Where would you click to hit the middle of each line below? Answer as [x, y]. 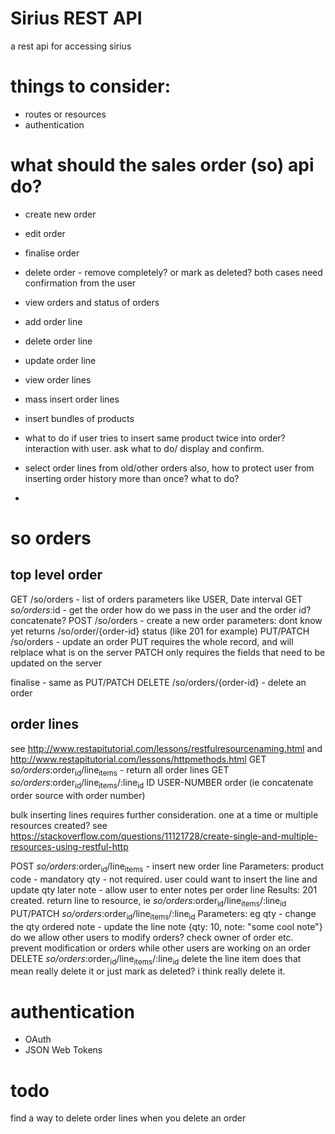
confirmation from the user [80, 283]
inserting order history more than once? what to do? [132, 478]
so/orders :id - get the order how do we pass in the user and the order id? [161, 609]
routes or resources [65, 114]
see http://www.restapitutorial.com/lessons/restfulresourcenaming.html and [166, 748]
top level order [56, 575]
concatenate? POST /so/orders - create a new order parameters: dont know [166, 620]
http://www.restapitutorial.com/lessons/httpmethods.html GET [138, 759]
